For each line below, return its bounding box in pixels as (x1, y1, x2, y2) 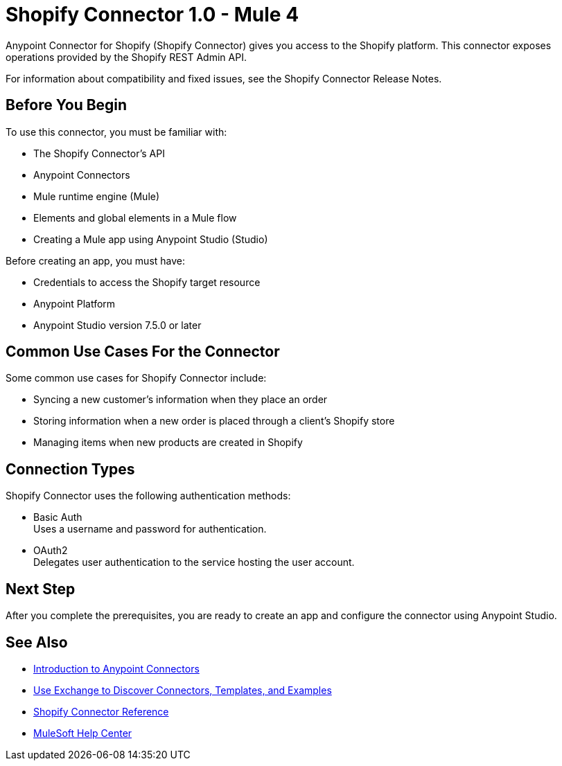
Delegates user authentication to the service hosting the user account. (33, 556, 355, 569)
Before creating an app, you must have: (6, 254, 186, 267)
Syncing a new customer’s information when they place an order (33, 393, 328, 406)
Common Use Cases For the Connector (6, 343, 280, 361)
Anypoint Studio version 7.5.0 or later (33, 319, 202, 331)
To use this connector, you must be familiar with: (6, 125, 227, 138)
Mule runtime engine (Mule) (33, 190, 160, 202)
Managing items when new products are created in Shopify (33, 436, 303, 449)
